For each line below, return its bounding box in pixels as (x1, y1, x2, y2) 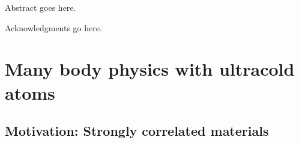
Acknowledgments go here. (5, 21, 102, 34)
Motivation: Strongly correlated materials (5, 121, 269, 140)
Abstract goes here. (5, 1, 76, 13)
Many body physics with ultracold (5, 56, 295, 81)
